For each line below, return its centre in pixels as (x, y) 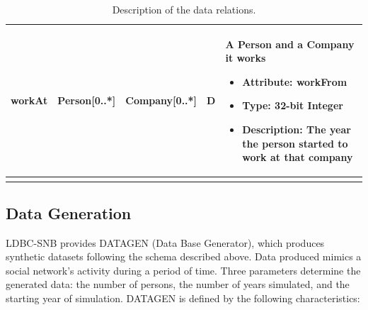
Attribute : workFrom (295, 81)
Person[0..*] (87, 100)
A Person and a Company (290, 44)
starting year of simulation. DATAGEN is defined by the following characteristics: (183, 298)
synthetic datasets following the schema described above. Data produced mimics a (184, 256)
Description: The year (297, 129)
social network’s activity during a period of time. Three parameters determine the (183, 270)
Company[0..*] (161, 100)
